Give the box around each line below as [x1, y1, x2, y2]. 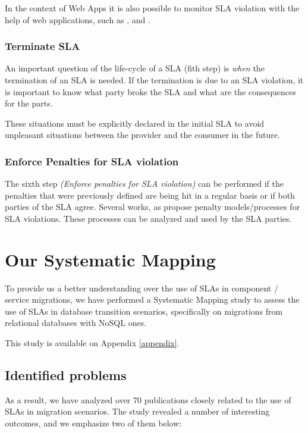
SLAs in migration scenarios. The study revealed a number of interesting [5, 405, 270, 418]
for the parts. [5, 97, 53, 109]
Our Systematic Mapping [5, 247, 216, 271]
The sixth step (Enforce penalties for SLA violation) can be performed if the [5, 177, 284, 190]
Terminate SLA [5, 39, 80, 54]
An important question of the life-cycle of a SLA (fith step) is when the [5, 62, 265, 74]
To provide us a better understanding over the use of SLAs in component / [5, 281, 278, 294]
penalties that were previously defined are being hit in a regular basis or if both [5, 189, 295, 201]
